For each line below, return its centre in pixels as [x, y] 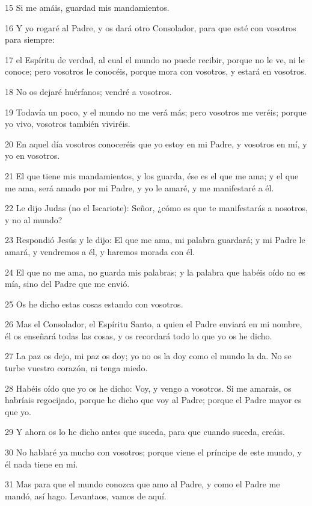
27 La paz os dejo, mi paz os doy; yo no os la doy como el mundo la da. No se [148, 356]
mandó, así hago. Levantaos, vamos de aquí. [86, 495]
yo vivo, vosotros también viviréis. [68, 124]
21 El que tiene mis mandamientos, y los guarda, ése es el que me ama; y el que [152, 175]
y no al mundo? [34, 219]
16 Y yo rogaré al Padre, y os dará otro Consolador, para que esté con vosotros [151, 27]
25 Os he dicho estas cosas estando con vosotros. [94, 304]
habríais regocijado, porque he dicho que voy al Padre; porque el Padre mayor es [153, 400]
